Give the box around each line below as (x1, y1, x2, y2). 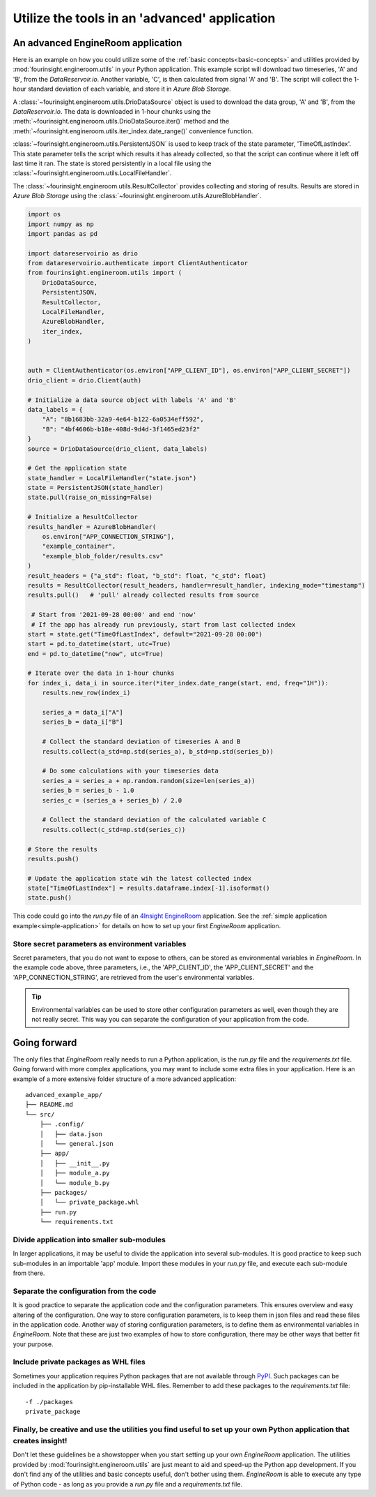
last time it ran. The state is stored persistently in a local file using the (13, 159, 212, 167)
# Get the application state (27, 464, 127, 472)
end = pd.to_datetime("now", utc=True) (27, 650, 164, 657)
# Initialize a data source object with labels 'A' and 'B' (27, 396, 237, 404)
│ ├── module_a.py (39, 1169, 110, 1177)
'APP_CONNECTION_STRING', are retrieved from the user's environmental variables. (13, 973, 255, 981)
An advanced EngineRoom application (13, 37, 182, 49)
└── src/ (25, 1110, 55, 1118)
